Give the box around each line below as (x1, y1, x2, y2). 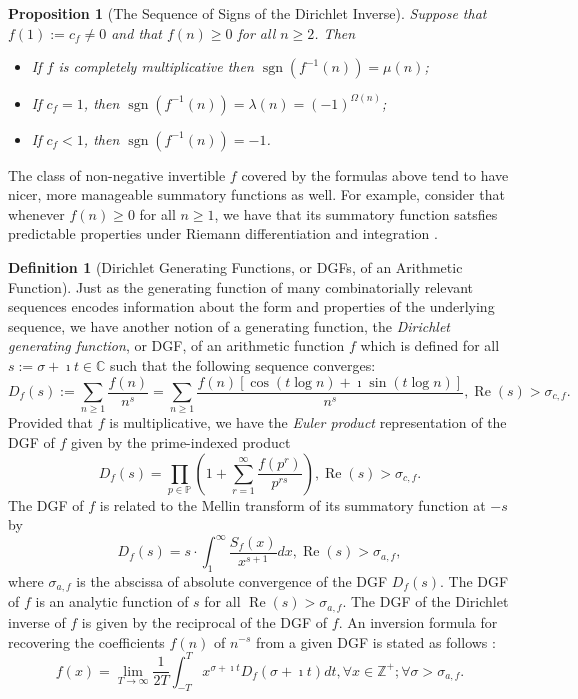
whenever (8, 203, 65, 224)
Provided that (8, 412, 94, 433)
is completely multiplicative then (58, 56, 254, 77)
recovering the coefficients (8, 631, 165, 652)
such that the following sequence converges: (110, 354, 376, 375)
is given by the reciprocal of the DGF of (81, 611, 328, 632)
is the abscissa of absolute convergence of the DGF (76, 571, 388, 592)
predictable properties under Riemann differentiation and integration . (8, 223, 438, 244)
